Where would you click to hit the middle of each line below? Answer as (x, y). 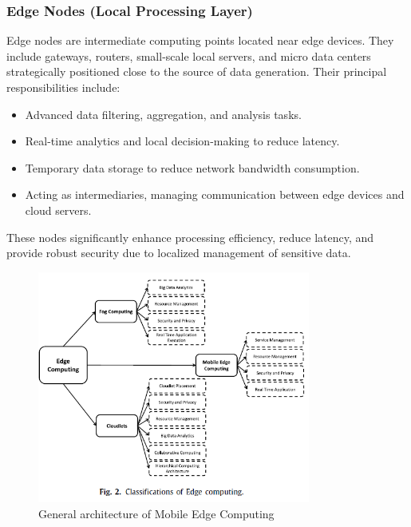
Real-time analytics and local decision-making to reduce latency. (182, 141)
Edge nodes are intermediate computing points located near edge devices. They (200, 40)
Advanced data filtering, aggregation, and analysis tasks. (163, 114)
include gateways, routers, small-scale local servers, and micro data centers (189, 55)
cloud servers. (58, 210)
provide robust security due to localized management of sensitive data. (179, 253)
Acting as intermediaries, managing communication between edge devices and (215, 194)
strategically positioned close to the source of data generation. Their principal (197, 71)
